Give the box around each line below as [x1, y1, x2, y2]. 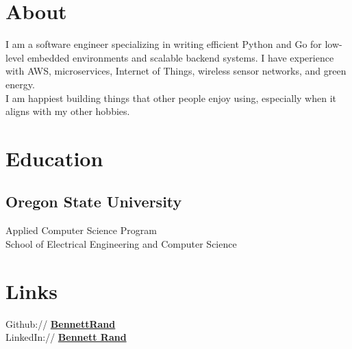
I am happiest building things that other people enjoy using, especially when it [5, 90, 336, 105]
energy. [5, 77, 35, 91]
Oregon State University [5, 191, 182, 212]
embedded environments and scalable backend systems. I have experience [27, 50, 334, 64]
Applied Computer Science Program [5, 223, 157, 237]
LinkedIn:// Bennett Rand [5, 330, 127, 344]
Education [5, 144, 103, 172]
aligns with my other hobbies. [5, 104, 130, 118]
